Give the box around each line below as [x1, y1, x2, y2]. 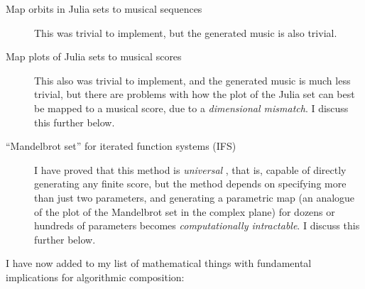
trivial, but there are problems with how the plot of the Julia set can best [34, 87, 355, 102]
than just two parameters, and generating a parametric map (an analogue [34, 190, 355, 205]
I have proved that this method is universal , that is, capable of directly [34, 162, 347, 177]
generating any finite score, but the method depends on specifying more [34, 176, 347, 191]
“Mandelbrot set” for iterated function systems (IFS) [6, 138, 236, 153]
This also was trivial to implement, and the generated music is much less [34, 72, 351, 87]
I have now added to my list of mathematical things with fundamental [6, 256, 312, 271]
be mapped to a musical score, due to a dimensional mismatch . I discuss [34, 100, 349, 115]
